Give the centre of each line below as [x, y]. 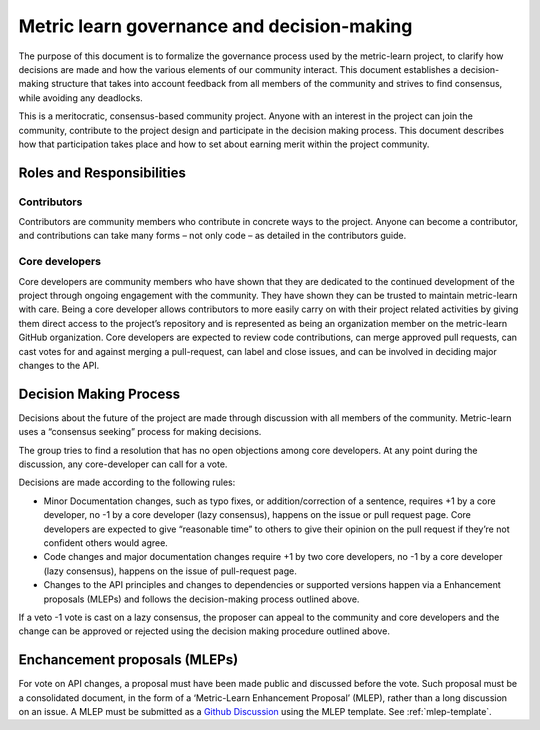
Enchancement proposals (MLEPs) [128, 660]
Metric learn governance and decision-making [215, 26]
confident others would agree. [106, 542]
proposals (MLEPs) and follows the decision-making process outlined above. [201, 599]
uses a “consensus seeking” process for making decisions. [140, 432]
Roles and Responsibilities [102, 172]
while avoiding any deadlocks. [81, 97]
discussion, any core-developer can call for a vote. [123, 464]
